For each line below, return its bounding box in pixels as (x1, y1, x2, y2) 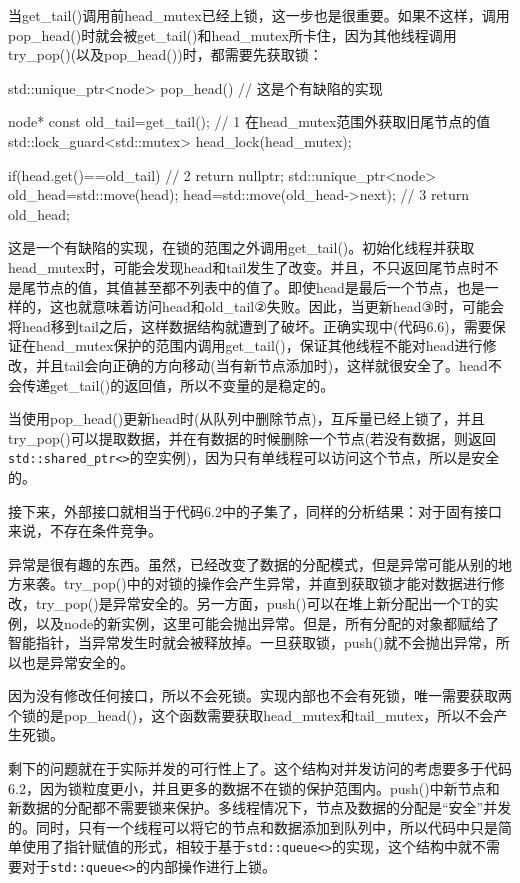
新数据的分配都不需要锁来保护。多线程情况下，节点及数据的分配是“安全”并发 (8, 797, 512, 818)
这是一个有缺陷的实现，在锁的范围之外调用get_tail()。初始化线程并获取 (8, 237, 475, 258)
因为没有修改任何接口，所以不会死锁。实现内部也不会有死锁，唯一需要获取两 (8, 685, 512, 706)
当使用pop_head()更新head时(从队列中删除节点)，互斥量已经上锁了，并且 (8, 408, 485, 429)
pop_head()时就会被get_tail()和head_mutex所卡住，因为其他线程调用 (8, 24, 457, 45)
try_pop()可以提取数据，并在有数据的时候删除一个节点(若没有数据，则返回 (8, 427, 497, 448)
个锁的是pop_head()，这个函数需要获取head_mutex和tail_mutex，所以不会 (8, 704, 494, 725)
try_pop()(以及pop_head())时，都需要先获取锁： (8, 44, 323, 65)
